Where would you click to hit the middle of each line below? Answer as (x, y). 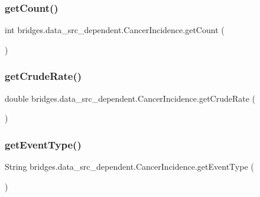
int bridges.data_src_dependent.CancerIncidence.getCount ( (115, 30)
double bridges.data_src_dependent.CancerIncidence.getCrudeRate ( (130, 98)
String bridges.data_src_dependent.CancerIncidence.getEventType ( (129, 167)
